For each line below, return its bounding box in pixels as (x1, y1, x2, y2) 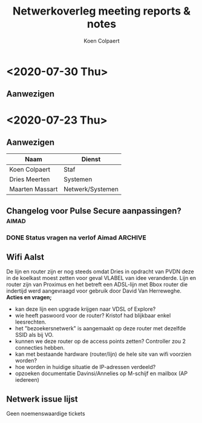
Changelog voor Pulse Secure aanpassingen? (6, 205, 181, 216)
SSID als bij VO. (15, 331, 54, 339)
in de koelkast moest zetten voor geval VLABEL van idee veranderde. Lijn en (6, 275, 197, 282)
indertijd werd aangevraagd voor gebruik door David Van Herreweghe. (6, 287, 182, 295)
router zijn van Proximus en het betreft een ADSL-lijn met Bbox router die (6, 281, 188, 288)
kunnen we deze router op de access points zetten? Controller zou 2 (15, 338, 186, 345)
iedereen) (15, 376, 39, 384)
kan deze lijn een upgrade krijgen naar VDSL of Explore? (15, 305, 156, 313)
